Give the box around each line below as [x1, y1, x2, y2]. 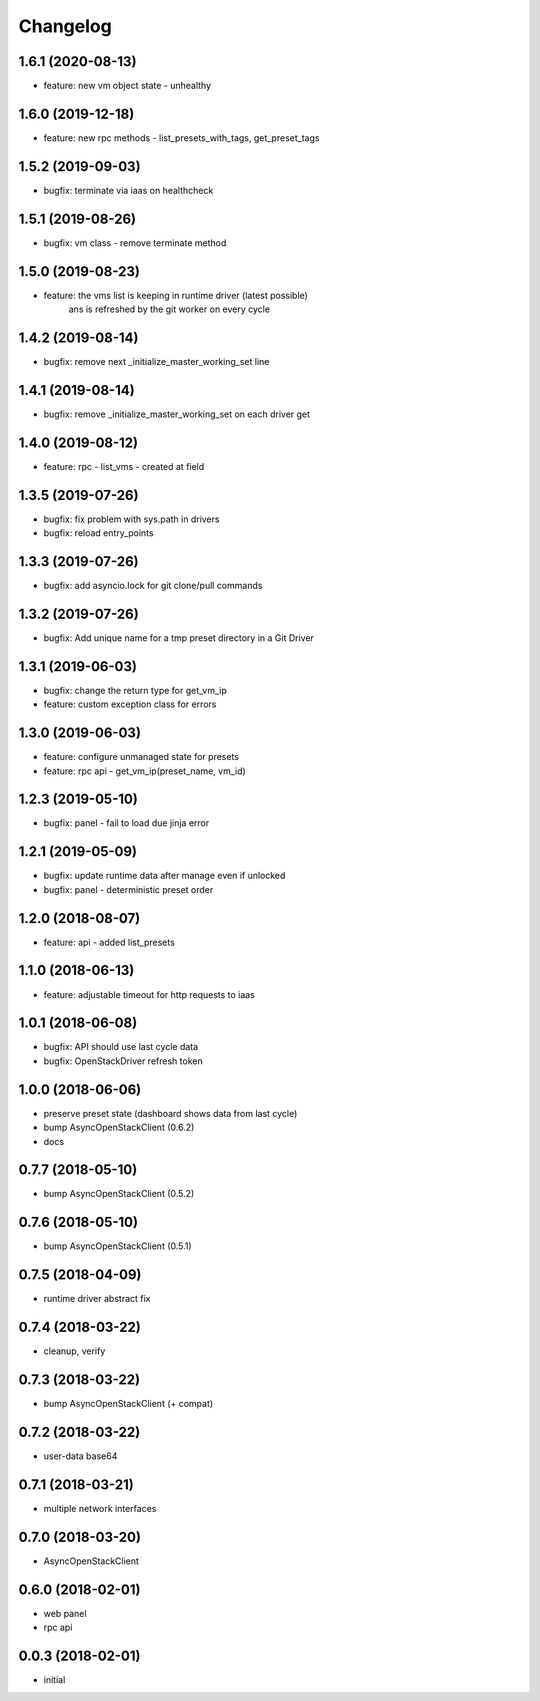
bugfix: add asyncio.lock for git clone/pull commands [43, 580, 263, 591]
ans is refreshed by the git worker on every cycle [68, 303, 270, 315]
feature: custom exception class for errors [43, 698, 217, 710]
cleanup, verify [43, 1345, 106, 1357]
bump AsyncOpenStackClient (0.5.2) [43, 1188, 195, 1200]
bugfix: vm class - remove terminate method [43, 236, 227, 249]
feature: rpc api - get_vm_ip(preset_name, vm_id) [43, 765, 247, 777]
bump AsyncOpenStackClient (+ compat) [43, 1398, 214, 1410]
